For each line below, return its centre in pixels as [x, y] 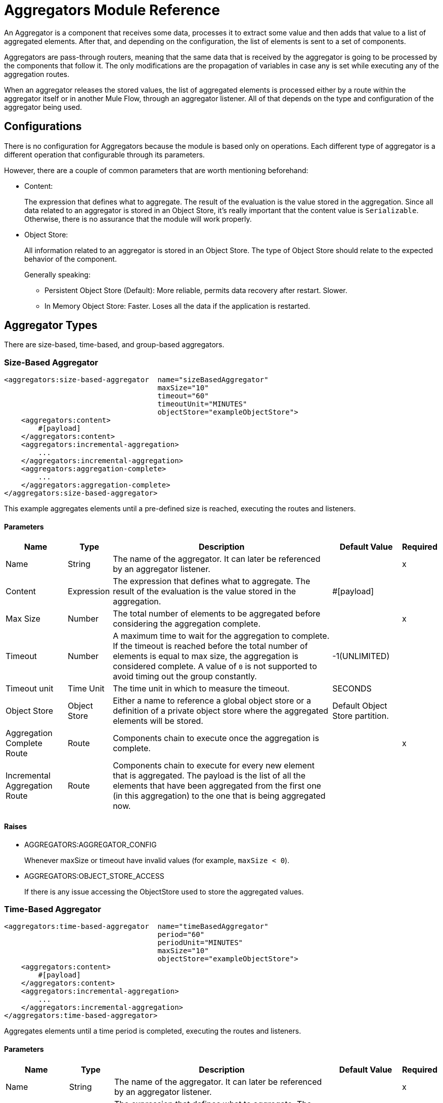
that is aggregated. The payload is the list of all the [209, 776]
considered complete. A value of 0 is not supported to [215, 666]
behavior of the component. [71, 259]
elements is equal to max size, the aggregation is [206, 656]
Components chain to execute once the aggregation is [216, 738]
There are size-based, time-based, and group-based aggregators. [114, 345]
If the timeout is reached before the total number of [210, 646]
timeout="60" [183, 396]
